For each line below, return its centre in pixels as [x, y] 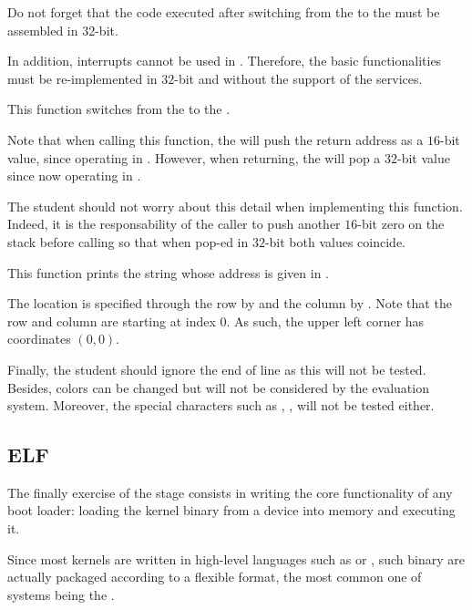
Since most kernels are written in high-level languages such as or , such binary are [236, 558]
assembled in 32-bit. [63, 30]
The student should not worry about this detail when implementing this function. [235, 206]
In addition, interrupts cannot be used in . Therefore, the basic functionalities [225, 61]
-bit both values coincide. [335, 241]
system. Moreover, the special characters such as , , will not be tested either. [221, 405]
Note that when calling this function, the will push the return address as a [215, 139]
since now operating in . [74, 176]
